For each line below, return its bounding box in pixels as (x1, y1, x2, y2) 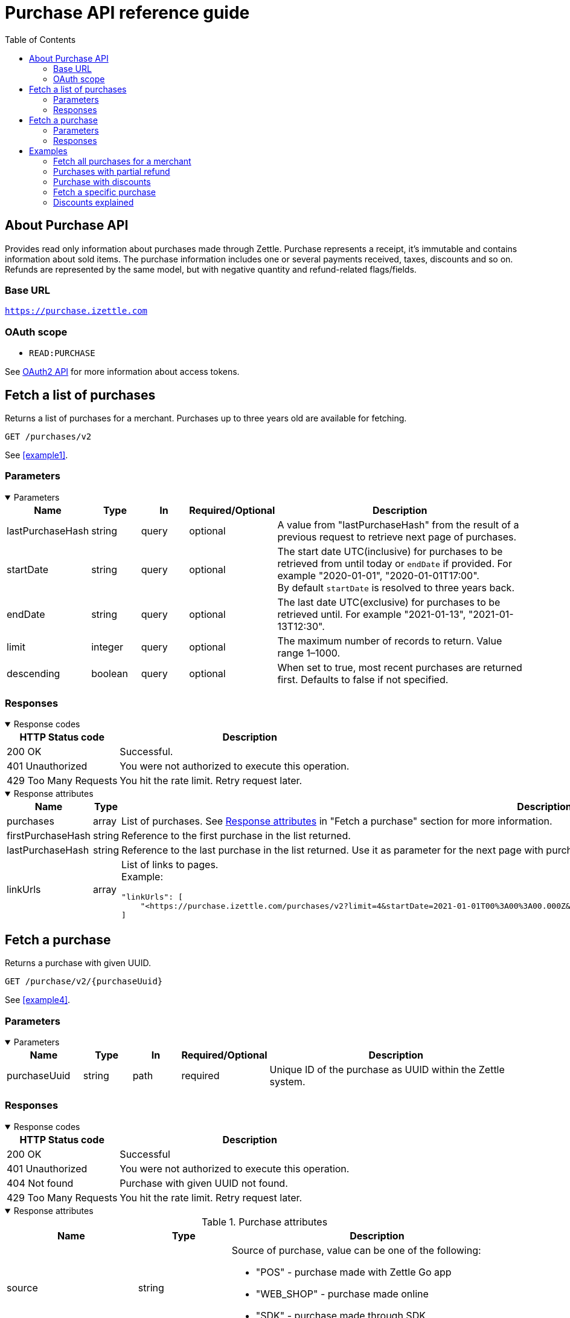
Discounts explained (53, 196, 134, 207)
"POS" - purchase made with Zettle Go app (255, 1265, 452, 1278)
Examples (29, 145, 68, 156)
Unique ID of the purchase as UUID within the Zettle (269, 1063, 505, 1076)
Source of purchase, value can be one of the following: (231, 1244, 481, 1256)
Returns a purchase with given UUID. (5, 958, 151, 969)
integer (91, 640, 124, 653)
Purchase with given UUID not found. (120, 1177, 288, 1189)
